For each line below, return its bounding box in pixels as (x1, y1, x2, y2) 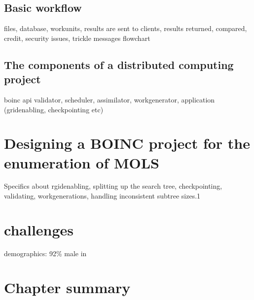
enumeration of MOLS (4, 152, 160, 172)
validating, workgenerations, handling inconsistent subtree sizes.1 (4, 191, 201, 201)
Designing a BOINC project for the (4, 133, 250, 153)
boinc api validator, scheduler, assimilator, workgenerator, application (4, 94, 215, 104)
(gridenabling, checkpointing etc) (4, 104, 104, 114)
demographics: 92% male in (4, 248, 87, 258)
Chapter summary (4, 277, 131, 297)
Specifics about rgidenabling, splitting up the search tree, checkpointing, (4, 181, 222, 191)
